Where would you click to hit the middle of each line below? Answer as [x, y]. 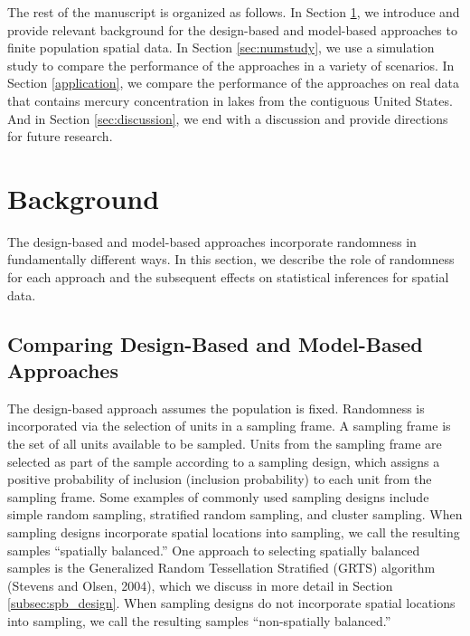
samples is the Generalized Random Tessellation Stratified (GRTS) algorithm [221, 568]
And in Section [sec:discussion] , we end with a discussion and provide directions [228, 118]
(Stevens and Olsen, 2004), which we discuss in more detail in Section [200, 585]
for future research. [60, 136]
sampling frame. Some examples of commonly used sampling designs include [218, 496]
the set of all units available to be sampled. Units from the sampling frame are [225, 444]
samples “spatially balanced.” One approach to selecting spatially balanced [214, 550]
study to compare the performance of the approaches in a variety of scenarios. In [231, 65]
